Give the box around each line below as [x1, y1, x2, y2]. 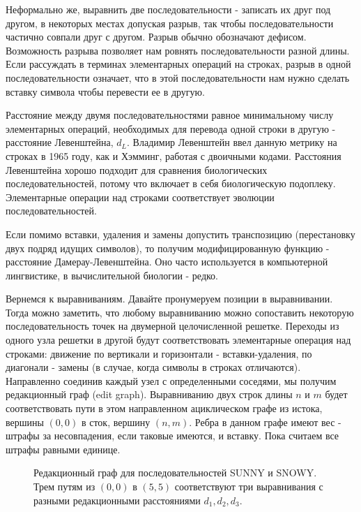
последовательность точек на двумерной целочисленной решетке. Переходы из [6, 319, 339, 333]
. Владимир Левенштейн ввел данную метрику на [127, 135, 337, 149]
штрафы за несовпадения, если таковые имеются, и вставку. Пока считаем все [6, 428, 339, 443]
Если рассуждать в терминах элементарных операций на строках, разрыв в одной [6, 57, 351, 71]
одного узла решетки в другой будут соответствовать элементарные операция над [6, 332, 351, 347]
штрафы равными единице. [6, 441, 121, 456]
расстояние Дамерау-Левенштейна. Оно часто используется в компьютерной [6, 254, 328, 269]
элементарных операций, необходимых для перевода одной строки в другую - [6, 121, 336, 136]
